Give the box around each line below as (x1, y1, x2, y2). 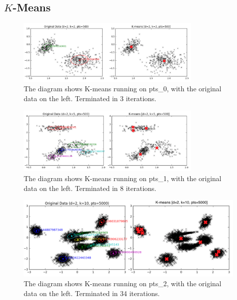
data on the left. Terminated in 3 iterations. (24, 93, 157, 103)
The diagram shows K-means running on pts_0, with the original (24, 83, 222, 94)
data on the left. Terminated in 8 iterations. (24, 183, 157, 193)
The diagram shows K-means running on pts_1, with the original (24, 173, 222, 184)
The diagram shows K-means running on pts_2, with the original (24, 278, 222, 289)
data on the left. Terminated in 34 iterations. (24, 288, 160, 298)
